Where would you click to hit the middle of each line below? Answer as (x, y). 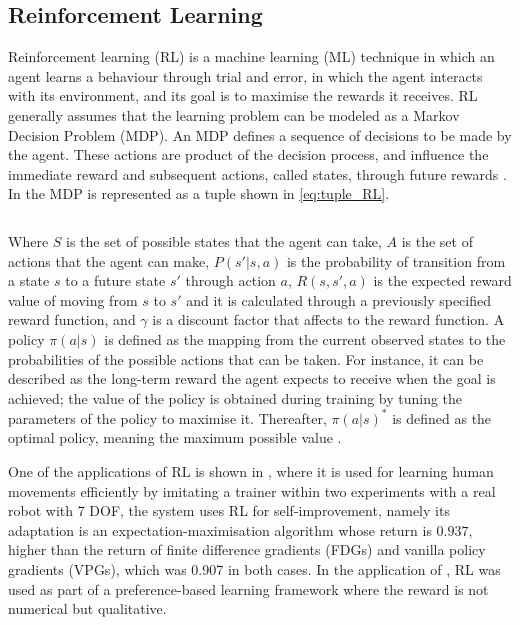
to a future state (115, 280)
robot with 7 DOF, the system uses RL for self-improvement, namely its (229, 510)
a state (29, 280)
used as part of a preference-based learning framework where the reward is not (248, 588)
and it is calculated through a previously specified (339, 299)
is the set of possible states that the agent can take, (224, 240)
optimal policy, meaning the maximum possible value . (175, 437)
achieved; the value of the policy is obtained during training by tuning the (235, 397)
